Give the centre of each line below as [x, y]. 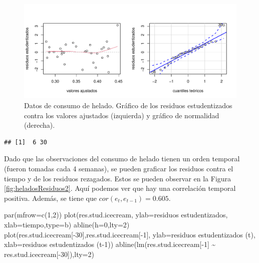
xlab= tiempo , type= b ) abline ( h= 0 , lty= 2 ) [67, 224]
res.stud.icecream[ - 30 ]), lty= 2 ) [49, 254]
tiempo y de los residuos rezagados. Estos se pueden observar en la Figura [118, 178]
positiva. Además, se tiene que [50, 198]
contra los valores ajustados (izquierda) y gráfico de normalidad [122, 115]
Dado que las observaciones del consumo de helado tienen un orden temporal [122, 159]
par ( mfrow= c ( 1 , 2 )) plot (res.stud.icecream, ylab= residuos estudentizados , [116, 215]
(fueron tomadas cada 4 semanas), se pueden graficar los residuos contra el [119, 168]
